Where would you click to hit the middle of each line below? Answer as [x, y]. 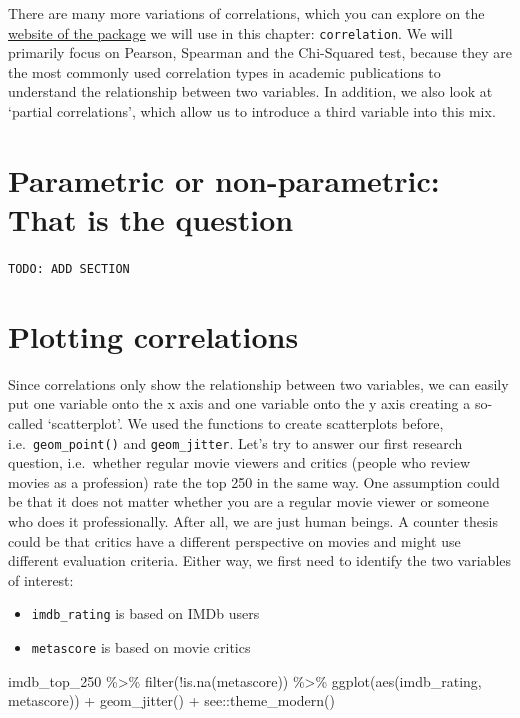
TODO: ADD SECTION [69, 268]
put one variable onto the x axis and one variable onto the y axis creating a [239, 403]
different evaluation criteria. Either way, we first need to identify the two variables [260, 560]
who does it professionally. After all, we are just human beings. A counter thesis [253, 520]
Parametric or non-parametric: [224, 179]
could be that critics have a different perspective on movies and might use [234, 540]
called [25, 422]
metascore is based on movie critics [141, 646]
